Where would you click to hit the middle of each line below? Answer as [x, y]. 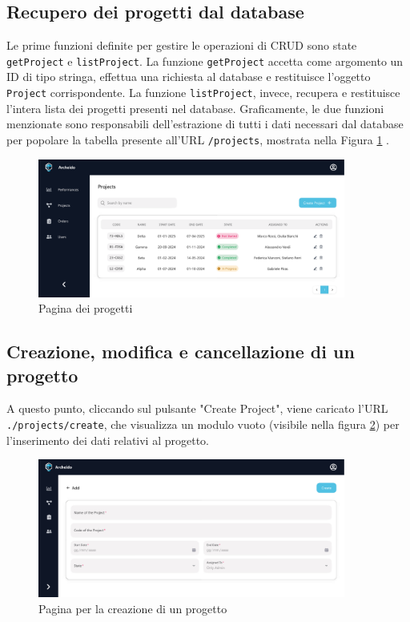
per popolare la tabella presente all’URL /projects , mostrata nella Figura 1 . [198, 139]
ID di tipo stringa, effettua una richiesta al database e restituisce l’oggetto [189, 77]
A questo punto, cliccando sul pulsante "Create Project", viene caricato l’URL [197, 408]
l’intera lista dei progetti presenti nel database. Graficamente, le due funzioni [195, 108]
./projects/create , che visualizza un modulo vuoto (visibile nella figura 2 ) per [203, 424]
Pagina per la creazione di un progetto [133, 609]
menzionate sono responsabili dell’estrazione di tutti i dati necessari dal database [205, 124]
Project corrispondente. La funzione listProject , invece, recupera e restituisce [203, 93]
